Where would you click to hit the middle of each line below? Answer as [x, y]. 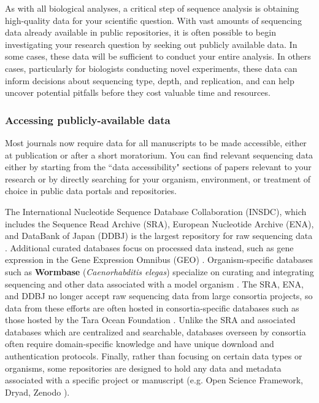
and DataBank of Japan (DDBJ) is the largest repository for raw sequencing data [159, 236]
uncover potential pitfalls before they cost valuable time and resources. [138, 92]
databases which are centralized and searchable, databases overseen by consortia [156, 331]
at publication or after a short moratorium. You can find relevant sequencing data [159, 155]
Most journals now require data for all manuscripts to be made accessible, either [156, 142]
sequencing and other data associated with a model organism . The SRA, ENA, [154, 284]
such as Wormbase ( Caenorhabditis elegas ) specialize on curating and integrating [159, 271]
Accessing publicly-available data [88, 119]
